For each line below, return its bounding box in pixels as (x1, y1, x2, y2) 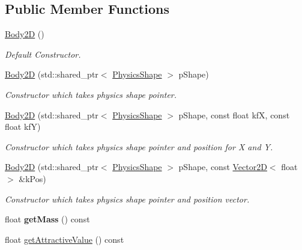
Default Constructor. (5, 47, 81, 60)
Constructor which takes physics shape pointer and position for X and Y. (5, 140, 273, 153)
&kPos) (19, 172, 46, 184)
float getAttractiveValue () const (5, 233, 124, 245)
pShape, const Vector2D (178, 160, 267, 173)
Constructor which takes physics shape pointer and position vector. (5, 192, 250, 205)
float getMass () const (5, 213, 90, 225)
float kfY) (5, 120, 41, 133)
